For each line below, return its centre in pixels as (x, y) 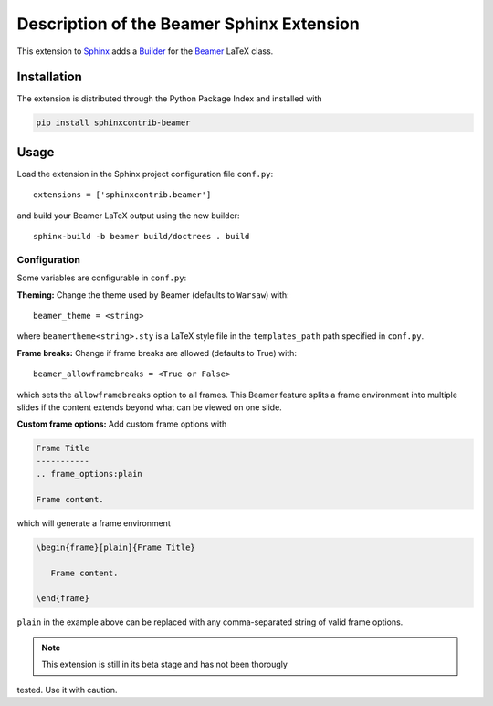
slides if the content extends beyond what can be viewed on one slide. (149, 407)
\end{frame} (63, 599)
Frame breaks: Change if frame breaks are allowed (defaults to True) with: (157, 353)
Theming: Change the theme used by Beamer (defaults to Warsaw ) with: (153, 295)
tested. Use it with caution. (67, 690)
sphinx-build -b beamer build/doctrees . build (142, 237)
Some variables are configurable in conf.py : (102, 278)
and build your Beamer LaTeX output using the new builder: (128, 216)
